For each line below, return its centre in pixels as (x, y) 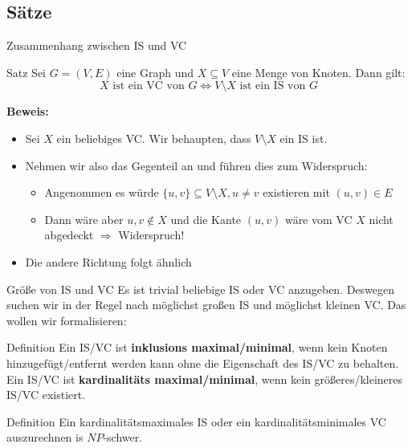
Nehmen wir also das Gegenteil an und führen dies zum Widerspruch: (196, 165)
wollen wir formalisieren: (67, 320)
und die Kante (206, 219)
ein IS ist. (304, 138)
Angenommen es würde (102, 192)
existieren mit (296, 192)
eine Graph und (155, 72)
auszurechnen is (45, 437)
